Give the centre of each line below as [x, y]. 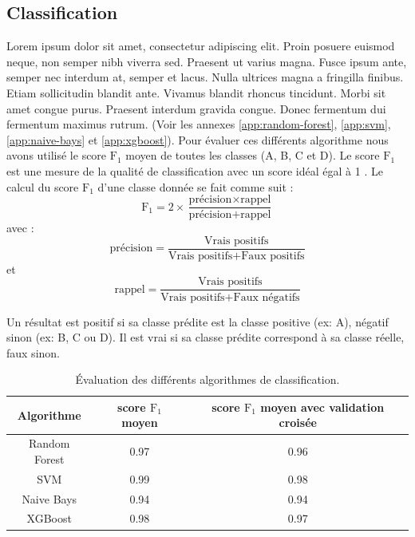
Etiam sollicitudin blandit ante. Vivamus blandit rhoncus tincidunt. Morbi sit [196, 92]
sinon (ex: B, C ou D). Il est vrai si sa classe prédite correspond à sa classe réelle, [206, 337]
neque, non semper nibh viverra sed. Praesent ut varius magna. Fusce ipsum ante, [207, 61]
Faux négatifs [267, 297]
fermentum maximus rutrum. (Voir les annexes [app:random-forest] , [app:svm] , [199, 124]
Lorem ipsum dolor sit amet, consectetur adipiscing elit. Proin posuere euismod [201, 46]
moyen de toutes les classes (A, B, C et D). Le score [253, 155]
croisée [298, 422]
